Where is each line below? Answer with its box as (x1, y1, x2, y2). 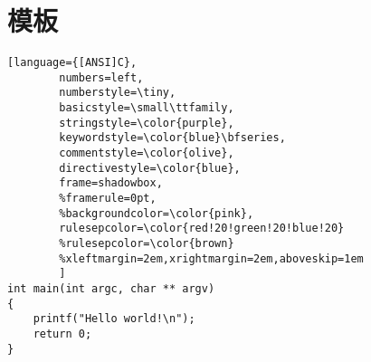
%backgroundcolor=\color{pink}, (59, 206, 254, 220)
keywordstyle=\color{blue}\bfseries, (59, 131, 286, 145)
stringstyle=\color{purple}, (59, 116, 234, 129)
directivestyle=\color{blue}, (59, 161, 241, 175)
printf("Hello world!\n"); (33, 312, 195, 326)
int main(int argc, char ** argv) (7, 281, 215, 295)
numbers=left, (59, 71, 144, 84)
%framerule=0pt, (59, 192, 157, 205)
